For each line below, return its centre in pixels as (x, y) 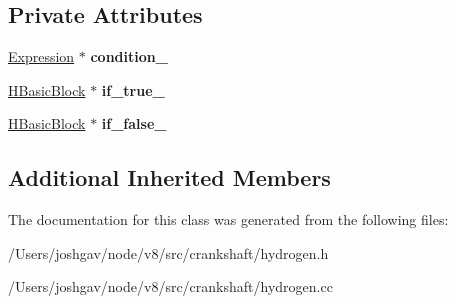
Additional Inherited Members (169, 177)
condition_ (129, 56)
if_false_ (134, 123)
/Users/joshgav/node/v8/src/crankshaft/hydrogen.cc (170, 286)
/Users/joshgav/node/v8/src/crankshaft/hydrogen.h (168, 252)
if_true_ (133, 89)
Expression (41, 56)
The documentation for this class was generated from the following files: (228, 219)
